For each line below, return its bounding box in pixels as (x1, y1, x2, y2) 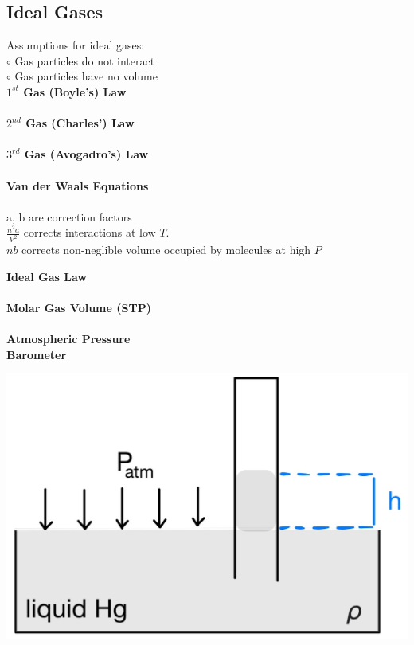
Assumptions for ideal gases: (6, 37, 145, 53)
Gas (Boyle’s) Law (23, 83, 127, 100)
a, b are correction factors (6, 208, 132, 225)
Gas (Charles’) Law (25, 115, 135, 131)
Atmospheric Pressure (6, 330, 131, 347)
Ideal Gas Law (6, 268, 87, 284)
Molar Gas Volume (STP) (6, 299, 151, 315)
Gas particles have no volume (14, 68, 158, 84)
